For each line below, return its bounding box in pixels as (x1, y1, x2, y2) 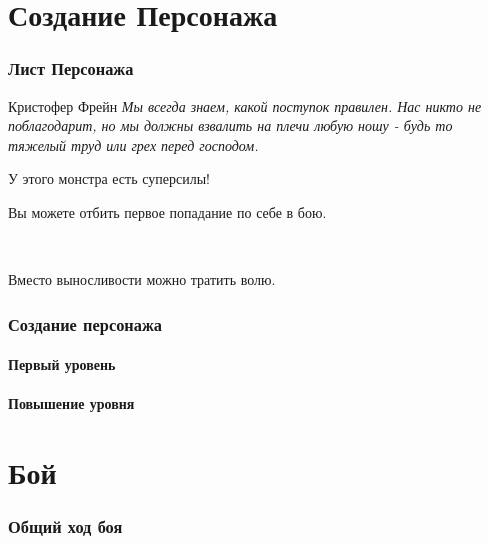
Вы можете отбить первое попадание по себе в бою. (8, 201, 327, 222)
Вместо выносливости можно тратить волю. (8, 269, 276, 290)
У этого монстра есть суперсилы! (8, 168, 210, 189)
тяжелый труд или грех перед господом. (8, 134, 259, 155)
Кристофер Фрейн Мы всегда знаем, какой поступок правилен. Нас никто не (8, 95, 482, 116)
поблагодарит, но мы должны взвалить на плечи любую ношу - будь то (8, 115, 453, 136)
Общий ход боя (8, 514, 123, 539)
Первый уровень (8, 354, 116, 375)
